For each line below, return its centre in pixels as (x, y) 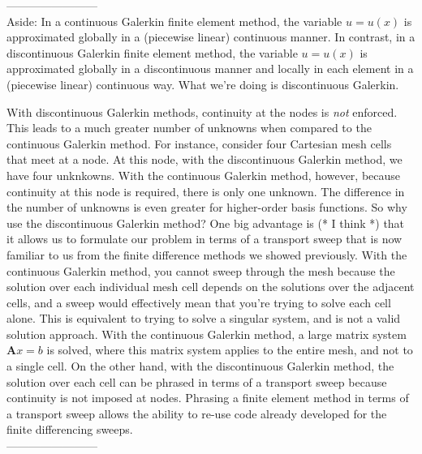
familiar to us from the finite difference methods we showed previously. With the (207, 254)
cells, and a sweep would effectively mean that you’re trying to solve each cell (199, 302)
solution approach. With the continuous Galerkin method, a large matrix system (207, 334)
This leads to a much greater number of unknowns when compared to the (189, 128)
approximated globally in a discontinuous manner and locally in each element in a (210, 69)
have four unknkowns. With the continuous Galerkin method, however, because (204, 175)
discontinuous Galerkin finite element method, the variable (152, 52)
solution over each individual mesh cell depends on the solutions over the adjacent (211, 287)
